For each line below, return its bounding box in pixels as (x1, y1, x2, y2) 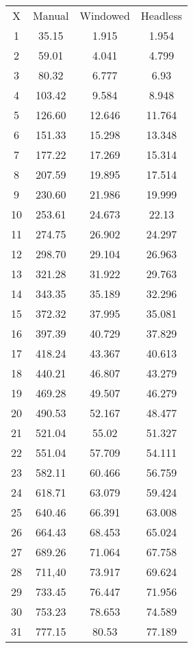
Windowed (79, 8, 130, 23)
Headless (140, 8, 183, 23)
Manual (33, 8, 69, 23)
